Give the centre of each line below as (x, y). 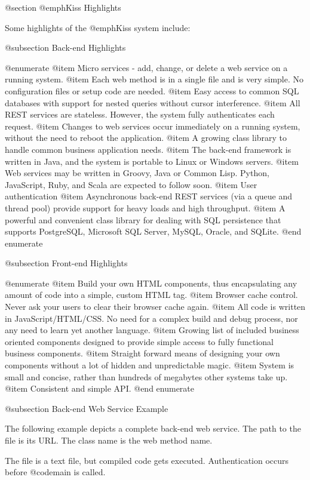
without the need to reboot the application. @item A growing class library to (146, 138)
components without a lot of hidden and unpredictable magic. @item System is (150, 365)
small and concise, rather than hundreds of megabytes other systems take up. (146, 376)
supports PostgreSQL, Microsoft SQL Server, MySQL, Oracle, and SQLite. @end (153, 231)
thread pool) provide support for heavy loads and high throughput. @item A (145, 207)
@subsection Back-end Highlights (65, 47)
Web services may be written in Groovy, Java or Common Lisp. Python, (137, 173)
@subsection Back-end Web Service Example (87, 408)
